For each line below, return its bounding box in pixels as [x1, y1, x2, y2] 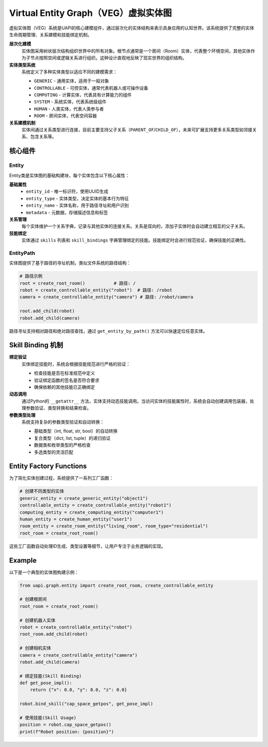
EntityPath [9, 249, 35, 256]
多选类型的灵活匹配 [34, 449, 73, 455]
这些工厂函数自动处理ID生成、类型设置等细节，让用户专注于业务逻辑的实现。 [9, 543, 166, 549]
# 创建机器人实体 [19, 618, 56, 623]
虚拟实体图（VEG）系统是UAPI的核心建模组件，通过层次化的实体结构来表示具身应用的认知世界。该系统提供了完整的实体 [9, 25, 255, 31]
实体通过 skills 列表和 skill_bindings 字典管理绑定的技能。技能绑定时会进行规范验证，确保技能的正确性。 [21, 237, 249, 244]
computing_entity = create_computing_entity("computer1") [19, 509, 164, 515]
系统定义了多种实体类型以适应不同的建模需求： [21, 69, 118, 75]
